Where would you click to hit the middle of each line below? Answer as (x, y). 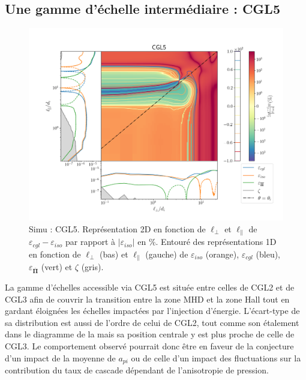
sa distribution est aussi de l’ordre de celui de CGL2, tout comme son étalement (152, 322)
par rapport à (91, 242)
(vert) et (57, 267)
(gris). (92, 267)
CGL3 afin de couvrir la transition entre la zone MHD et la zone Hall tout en (147, 299)
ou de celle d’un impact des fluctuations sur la (216, 357)
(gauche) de (167, 254)
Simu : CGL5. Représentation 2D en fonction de (117, 228)
